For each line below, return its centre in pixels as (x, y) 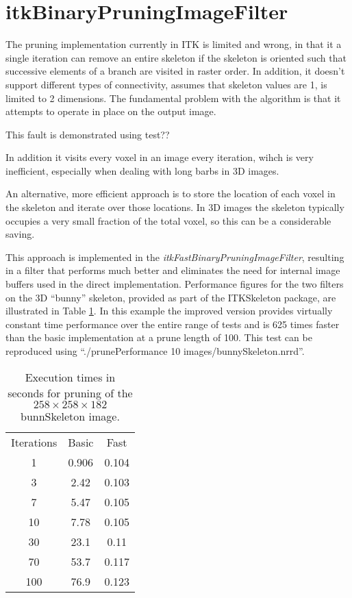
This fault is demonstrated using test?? (88, 134)
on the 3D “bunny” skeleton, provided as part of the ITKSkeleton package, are (171, 297)
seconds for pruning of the (70, 393)
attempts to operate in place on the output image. (111, 111)
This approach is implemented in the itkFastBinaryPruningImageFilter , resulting (175, 257)
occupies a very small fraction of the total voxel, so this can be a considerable (168, 220)
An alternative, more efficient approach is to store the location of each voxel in (171, 194)
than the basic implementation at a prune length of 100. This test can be (159, 337)
